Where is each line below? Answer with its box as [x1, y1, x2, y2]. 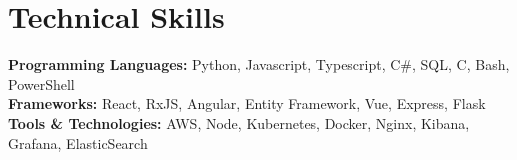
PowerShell [8, 73, 75, 94]
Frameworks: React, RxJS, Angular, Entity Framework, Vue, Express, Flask [8, 93, 486, 114]
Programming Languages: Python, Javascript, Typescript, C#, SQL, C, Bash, [8, 54, 510, 75]
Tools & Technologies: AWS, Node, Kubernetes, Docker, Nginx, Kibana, [8, 112, 470, 133]
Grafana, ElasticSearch [8, 132, 148, 153]
